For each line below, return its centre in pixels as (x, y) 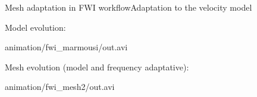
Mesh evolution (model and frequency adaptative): (97, 67)
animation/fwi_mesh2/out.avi (60, 87)
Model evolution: (35, 27)
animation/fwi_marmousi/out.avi (66, 47)
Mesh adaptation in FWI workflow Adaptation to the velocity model (128, 7)
